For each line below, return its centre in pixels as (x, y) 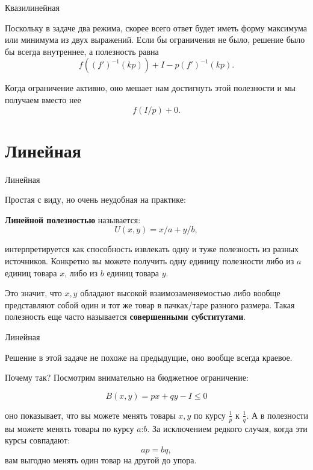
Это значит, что (33, 293)
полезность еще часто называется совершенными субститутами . (126, 316)
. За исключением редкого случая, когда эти (227, 428)
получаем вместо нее (43, 99)
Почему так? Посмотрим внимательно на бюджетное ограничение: (127, 377)
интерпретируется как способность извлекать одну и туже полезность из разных (152, 249)
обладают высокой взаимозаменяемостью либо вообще (180, 293)
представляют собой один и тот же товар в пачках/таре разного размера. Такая (150, 304)
